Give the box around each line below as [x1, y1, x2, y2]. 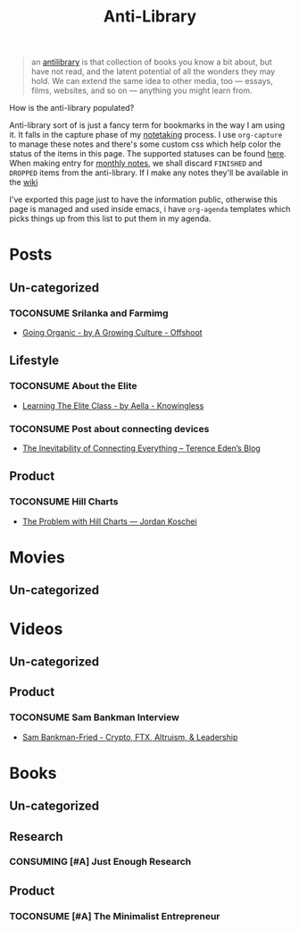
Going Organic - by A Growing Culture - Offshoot [21, 327, 203, 338]
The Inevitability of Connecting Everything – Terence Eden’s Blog [21, 443, 261, 453]
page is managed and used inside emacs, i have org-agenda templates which [9, 204, 291, 215]
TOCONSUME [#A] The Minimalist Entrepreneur [9, 910, 220, 922]
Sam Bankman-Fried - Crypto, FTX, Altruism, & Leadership [21, 732, 238, 742]
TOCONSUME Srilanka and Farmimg [9, 307, 169, 319]
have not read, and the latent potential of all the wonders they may [30, 66, 276, 77]
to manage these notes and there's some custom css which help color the [9, 139, 281, 149]
